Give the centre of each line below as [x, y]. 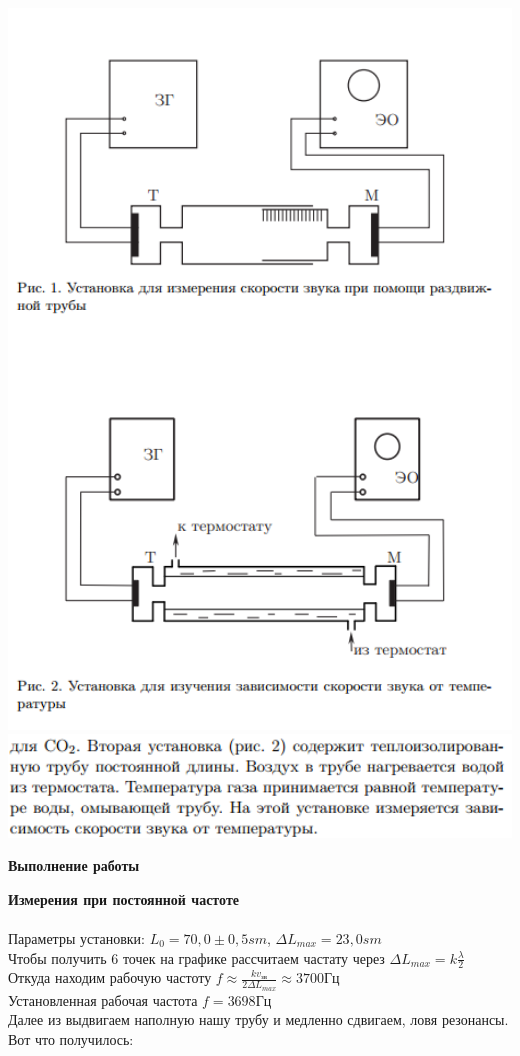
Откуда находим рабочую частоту [110, 977]
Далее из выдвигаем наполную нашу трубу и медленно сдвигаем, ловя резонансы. [258, 1019]
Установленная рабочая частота [103, 999]
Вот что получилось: [71, 1038]
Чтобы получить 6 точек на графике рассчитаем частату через [196, 957]
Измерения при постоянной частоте [123, 898]
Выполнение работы [74, 865]
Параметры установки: [76, 938]
